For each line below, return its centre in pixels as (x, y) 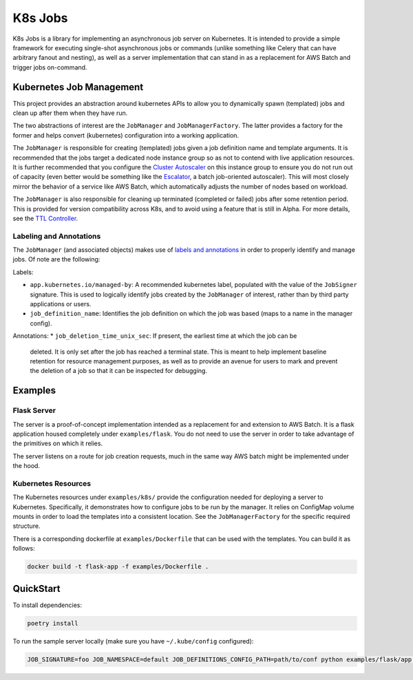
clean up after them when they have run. (70, 113)
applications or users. (61, 304)
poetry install (53, 623)
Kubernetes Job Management (78, 87)
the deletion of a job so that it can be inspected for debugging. (119, 371)
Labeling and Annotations (57, 236)
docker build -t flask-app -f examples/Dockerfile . (118, 567)
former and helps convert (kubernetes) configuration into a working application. (126, 135)
